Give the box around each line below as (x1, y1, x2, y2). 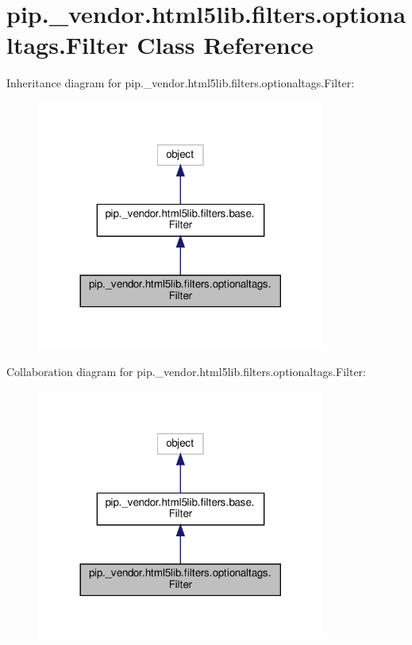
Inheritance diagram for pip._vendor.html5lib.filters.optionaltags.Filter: (6, 75, 355, 91)
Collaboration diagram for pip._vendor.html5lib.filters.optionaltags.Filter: (6, 363, 366, 380)
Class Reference (137, 29, 314, 61)
